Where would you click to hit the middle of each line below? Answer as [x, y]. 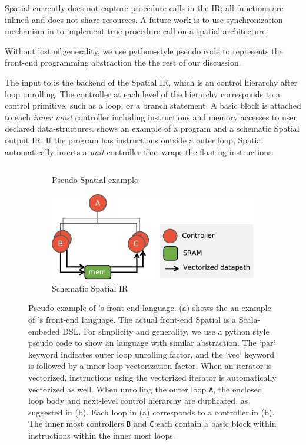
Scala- [250, 320]
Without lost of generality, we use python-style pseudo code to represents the [144, 50]
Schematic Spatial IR [90, 288]
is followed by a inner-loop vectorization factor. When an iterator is [150, 366]
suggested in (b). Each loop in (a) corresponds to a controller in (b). [152, 412]
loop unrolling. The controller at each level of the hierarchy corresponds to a [142, 94]
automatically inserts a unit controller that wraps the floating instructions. [139, 151]
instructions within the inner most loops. [102, 435]
